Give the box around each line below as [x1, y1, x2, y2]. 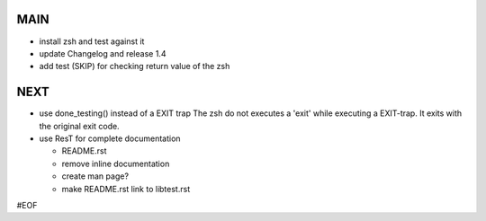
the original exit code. [39, 120, 121, 131]
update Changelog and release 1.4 [39, 48, 166, 58]
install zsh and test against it [39, 36, 145, 47]
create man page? [61, 171, 130, 181]
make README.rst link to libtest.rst [61, 183, 191, 194]
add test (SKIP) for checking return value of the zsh [39, 61, 230, 72]
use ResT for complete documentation [39, 133, 181, 144]
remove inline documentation [61, 158, 170, 169]
